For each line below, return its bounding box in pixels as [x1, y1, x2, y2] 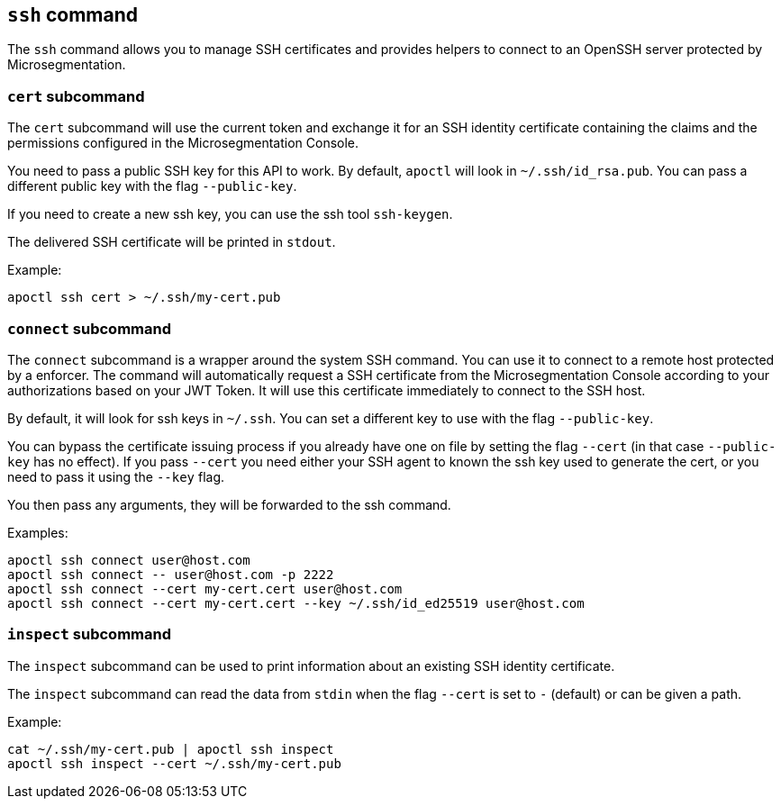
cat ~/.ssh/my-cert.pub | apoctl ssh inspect [7, 741, 334, 756]
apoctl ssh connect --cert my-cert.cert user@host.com [7, 581, 403, 596]
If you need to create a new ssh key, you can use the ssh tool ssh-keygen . [7, 206, 453, 222]
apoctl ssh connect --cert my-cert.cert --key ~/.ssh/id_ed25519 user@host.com [7, 595, 585, 611]
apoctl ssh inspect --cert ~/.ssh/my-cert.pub [7, 756, 341, 771]
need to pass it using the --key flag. [7, 468, 225, 485]
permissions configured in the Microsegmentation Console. [7, 135, 359, 151]
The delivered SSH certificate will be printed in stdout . [7, 234, 336, 250]
